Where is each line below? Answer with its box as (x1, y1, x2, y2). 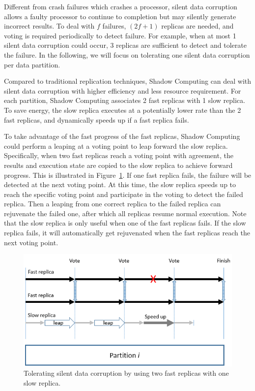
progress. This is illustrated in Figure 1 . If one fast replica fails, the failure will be (4, 169, 252, 180)
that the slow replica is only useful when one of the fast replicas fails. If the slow (4, 218, 246, 228)
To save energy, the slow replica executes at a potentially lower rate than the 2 (4, 104, 241, 115)
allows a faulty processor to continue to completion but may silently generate (4, 11, 236, 21)
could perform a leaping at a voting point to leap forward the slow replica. (4, 140, 228, 151)
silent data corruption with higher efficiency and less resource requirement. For (4, 85, 241, 96)
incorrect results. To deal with (4, 21, 95, 31)
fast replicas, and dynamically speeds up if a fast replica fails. (4, 114, 189, 125)
